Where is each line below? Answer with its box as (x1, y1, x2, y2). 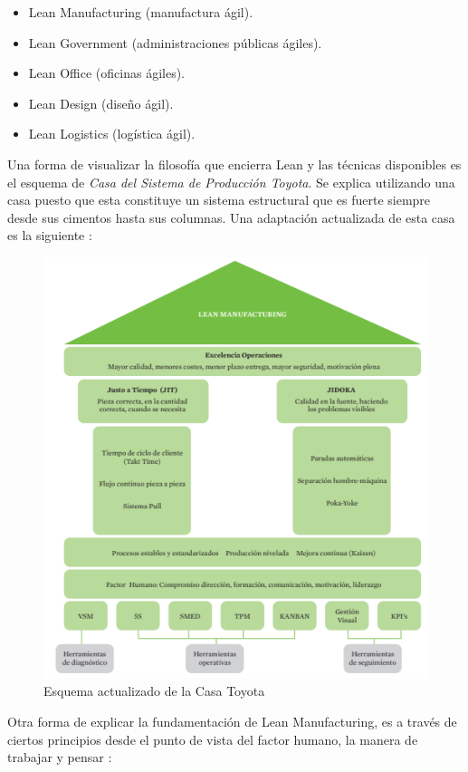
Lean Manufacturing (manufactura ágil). (28, 3, 253, 21)
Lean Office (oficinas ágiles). (28, 63, 186, 82)
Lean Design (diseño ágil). (28, 93, 174, 112)
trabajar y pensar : (7, 748, 112, 767)
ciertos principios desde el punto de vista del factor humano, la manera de (7, 729, 418, 748)
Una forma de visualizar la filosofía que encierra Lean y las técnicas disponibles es (7, 154, 462, 173)
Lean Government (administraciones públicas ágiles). (28, 33, 322, 52)
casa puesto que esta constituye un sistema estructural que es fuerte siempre (7, 190, 431, 209)
